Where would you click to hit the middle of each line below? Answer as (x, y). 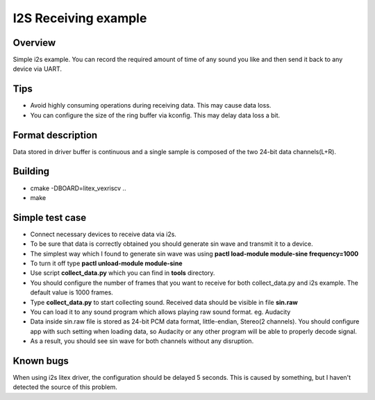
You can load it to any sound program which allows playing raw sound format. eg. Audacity (160, 312)
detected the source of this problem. (65, 387)
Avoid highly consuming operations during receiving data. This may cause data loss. (151, 106)
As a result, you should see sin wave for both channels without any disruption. (142, 341)
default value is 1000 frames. (72, 292)
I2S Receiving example (80, 18)
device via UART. (37, 69)
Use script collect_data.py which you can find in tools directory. (123, 273)
